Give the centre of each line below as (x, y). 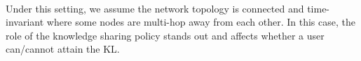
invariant (25, 22)
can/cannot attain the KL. (63, 49)
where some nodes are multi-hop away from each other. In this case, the (201, 22)
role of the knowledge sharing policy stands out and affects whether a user (165, 35)
